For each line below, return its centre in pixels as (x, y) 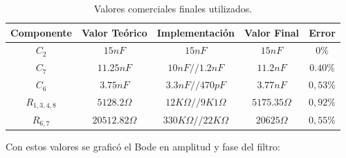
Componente (41, 32)
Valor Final (272, 32)
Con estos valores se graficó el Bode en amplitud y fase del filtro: (143, 146)
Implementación (196, 32)
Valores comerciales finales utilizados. (173, 8)
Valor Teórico (115, 32)
